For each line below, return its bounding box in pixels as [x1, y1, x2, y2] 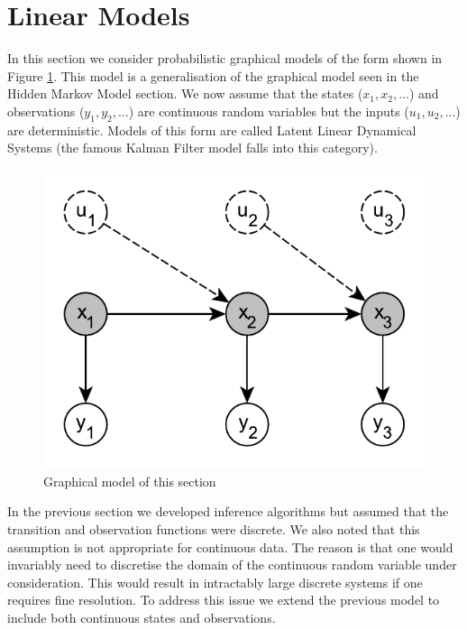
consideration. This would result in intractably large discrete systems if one [7, 572, 423, 591]
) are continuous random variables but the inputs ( [128, 101, 409, 120]
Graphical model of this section [43, 471, 216, 490]
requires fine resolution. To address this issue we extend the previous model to [7, 590, 440, 609]
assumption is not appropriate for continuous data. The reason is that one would [7, 537, 453, 556]
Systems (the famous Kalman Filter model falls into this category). [7, 138, 378, 157]
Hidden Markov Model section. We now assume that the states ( [7, 84, 363, 103]
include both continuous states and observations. [7, 608, 276, 626]
